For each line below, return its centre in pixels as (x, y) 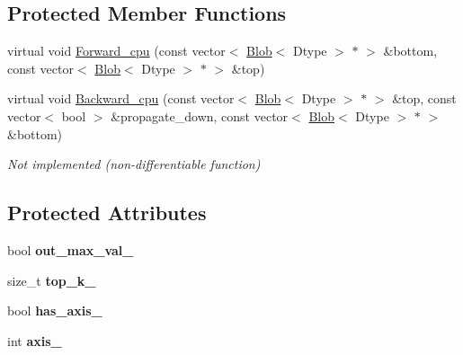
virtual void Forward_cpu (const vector (116, 51)
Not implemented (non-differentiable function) (134, 164)
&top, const (424, 98)
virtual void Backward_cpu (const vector (121, 98)
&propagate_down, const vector (200, 115)
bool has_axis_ (55, 311)
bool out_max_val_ (71, 249)
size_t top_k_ (52, 280)
